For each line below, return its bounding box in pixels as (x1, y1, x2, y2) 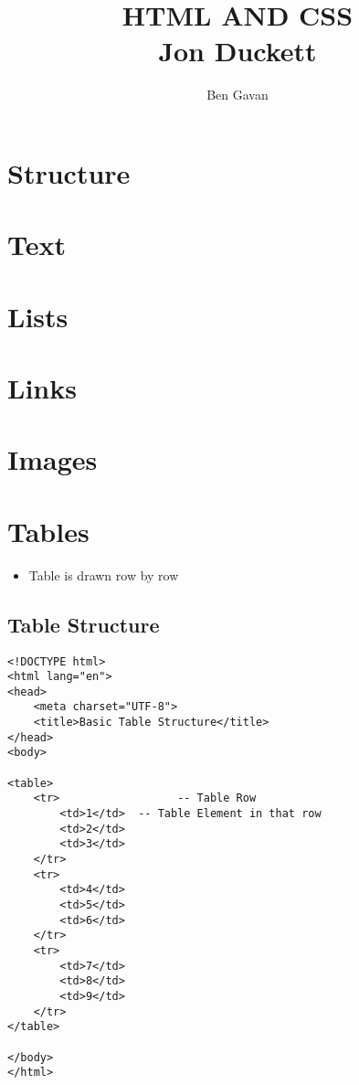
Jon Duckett (158, 32, 317, 69)
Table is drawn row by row (28, 565, 179, 584)
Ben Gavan (206, 85, 269, 104)
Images (7, 441, 98, 478)
